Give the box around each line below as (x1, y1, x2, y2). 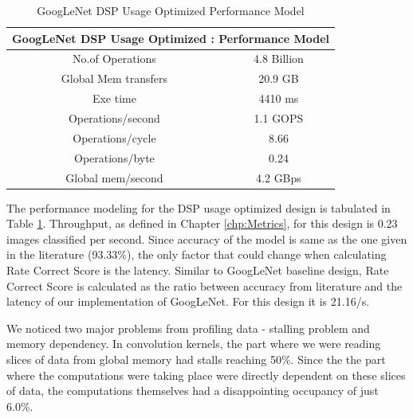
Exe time (92, 90, 136, 107)
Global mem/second (65, 169, 163, 186)
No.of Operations (73, 50, 156, 67)
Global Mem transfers (61, 70, 168, 87)
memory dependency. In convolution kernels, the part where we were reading (6, 335, 381, 352)
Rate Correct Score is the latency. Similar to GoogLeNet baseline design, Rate (6, 261, 389, 278)
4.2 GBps (256, 169, 301, 186)
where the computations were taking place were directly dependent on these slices (6, 366, 406, 383)
